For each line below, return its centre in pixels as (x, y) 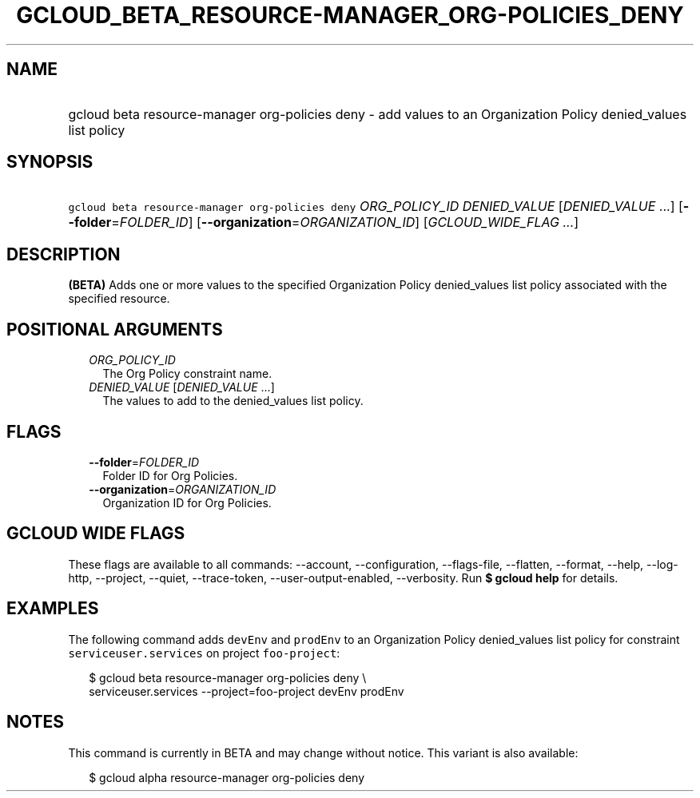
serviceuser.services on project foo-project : (204, 653)
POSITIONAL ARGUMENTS (115, 329)
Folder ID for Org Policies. (170, 475)
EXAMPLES (53, 609)
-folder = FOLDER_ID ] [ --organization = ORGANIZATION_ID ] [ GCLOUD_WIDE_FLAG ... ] (324, 222)
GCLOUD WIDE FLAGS (96, 534)
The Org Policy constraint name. (187, 374)
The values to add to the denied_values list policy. (233, 401)
